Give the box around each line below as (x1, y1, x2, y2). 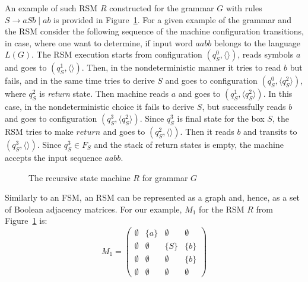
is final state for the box (177, 112, 265, 124)
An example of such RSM (5, 2, 98, 14)
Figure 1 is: (5, 214, 47, 227)
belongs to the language (214, 36, 301, 49)
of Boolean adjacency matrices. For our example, (5, 202, 182, 215)
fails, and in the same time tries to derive (5, 74, 155, 87)
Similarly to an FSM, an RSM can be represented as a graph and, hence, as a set (5, 191, 300, 204)
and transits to (243, 125, 297, 137)
